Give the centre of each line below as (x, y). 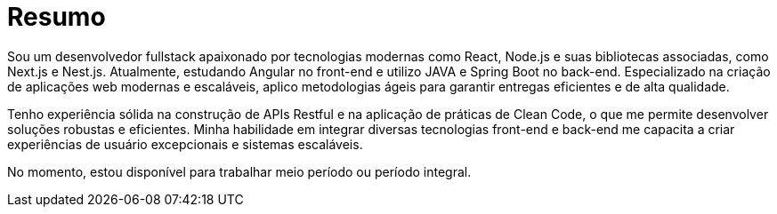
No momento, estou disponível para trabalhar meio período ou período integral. (239, 171)
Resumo (57, 17)
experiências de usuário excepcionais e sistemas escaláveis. (185, 144)
